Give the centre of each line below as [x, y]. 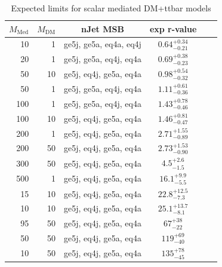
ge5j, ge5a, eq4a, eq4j [103, 44]
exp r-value [173, 28]
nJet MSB [102, 28]
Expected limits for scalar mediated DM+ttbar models [111, 8]
